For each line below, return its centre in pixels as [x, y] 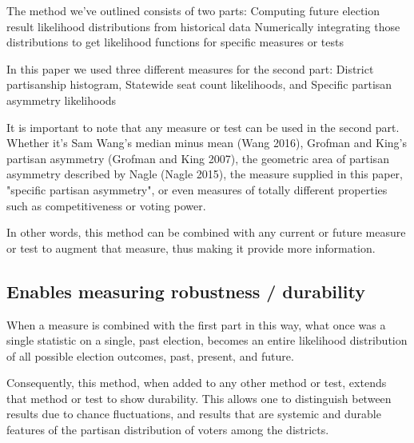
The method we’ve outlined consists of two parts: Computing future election [193, 10]
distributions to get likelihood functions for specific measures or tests [175, 42]
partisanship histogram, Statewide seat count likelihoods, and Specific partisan [199, 84]
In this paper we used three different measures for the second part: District [190, 68]
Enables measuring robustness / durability [186, 291]
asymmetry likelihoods [62, 100]
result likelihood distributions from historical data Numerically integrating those [203, 26]
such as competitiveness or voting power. [106, 205]
